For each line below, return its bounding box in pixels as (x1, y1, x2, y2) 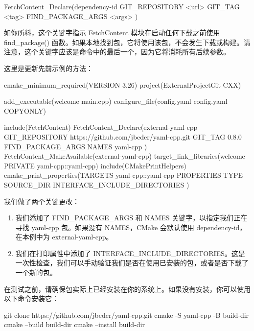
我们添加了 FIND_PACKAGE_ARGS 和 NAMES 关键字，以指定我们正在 (15, 213, 248, 223)
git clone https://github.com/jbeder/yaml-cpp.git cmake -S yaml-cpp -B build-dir (4, 309, 249, 320)
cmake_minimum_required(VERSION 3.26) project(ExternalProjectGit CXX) (4, 79, 241, 90)
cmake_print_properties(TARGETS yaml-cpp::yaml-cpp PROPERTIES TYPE (4, 170, 243, 180)
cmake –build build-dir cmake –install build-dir (4, 319, 145, 330)
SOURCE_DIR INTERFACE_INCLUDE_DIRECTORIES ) (4, 179, 189, 189)
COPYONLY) (4, 105, 46, 116)
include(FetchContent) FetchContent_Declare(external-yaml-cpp (4, 122, 198, 132)
